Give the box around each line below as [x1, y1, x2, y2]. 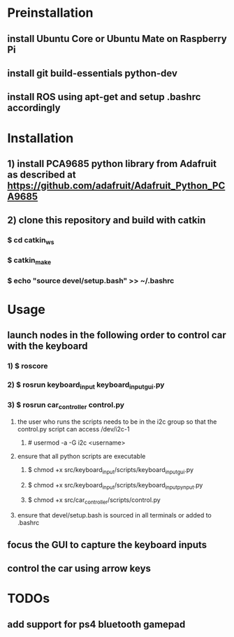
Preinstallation [7, 5, 94, 21]
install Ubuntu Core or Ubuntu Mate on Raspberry [7, 33, 227, 45]
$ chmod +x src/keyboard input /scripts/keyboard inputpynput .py [27, 480, 203, 491]
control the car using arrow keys [7, 563, 152, 575]
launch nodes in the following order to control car [7, 329, 226, 341]
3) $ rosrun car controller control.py [7, 400, 124, 411]
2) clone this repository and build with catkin [7, 215, 206, 227]
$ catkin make [7, 255, 52, 266]
